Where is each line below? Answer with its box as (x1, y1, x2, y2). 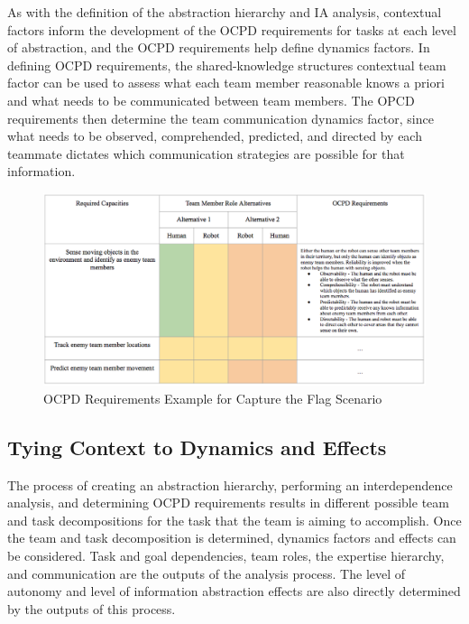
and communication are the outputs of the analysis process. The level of (7, 563, 406, 582)
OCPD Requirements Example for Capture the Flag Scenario (43, 388, 382, 407)
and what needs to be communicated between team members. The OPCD (7, 90, 415, 109)
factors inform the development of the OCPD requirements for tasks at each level (7, 20, 456, 39)
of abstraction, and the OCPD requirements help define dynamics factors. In (7, 38, 430, 57)
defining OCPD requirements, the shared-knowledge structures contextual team (7, 55, 446, 74)
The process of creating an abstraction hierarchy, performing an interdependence (7, 475, 453, 494)
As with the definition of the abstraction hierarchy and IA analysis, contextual (7, 3, 442, 21)
